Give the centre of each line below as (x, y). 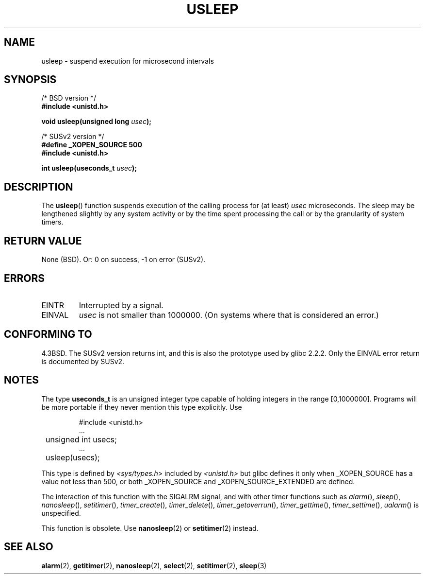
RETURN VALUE (43, 241)
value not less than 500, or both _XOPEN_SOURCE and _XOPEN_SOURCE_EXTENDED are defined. (198, 481)
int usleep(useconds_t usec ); (89, 168)
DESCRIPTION (39, 187)
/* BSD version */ (69, 98)
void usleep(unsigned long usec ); (96, 122)
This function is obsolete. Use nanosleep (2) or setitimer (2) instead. (150, 528)
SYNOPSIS (30, 80)
